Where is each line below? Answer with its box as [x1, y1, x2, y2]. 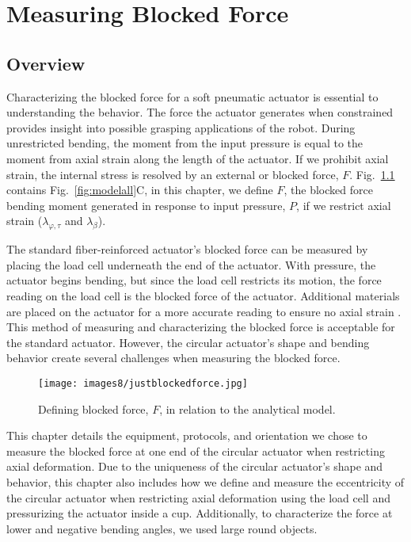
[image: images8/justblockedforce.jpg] [38, 377, 248, 389]
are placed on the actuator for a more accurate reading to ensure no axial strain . [6, 303, 401, 319]
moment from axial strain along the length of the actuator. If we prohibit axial [6, 150, 389, 166]
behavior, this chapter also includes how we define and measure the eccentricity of [6, 473, 405, 490]
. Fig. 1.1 [349, 166, 395, 182]
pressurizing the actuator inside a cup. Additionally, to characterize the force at [6, 505, 393, 521]
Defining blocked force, [38, 400, 149, 417]
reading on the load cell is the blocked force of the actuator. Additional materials [6, 287, 400, 303]
